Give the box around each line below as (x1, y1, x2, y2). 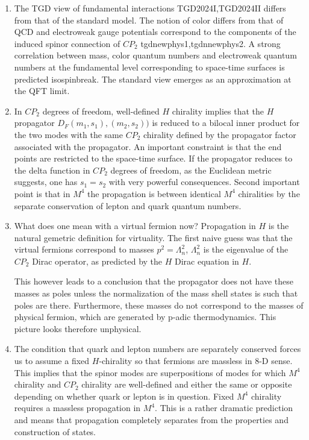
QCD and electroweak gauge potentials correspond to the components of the (14, 25, 296, 38)
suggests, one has (14, 175, 78, 188)
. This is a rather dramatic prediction (155, 401, 293, 414)
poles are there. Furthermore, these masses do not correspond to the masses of (14, 298, 304, 311)
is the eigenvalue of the (203, 243, 289, 256)
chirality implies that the (172, 104, 264, 117)
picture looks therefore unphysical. (14, 322, 142, 335)
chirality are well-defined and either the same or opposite (81, 378, 292, 391)
